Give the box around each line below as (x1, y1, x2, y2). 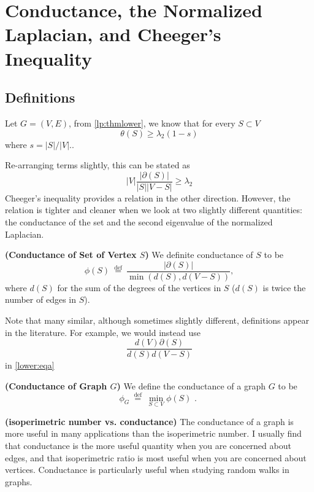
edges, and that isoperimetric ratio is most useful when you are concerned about (5, 451, 307, 464)
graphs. (5, 475, 33, 488)
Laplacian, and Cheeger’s (5, 21, 221, 47)
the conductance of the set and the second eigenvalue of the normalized (5, 215, 273, 228)
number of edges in (5, 293, 77, 306)
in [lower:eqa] (5, 359, 55, 372)
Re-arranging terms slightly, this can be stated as (5, 158, 190, 171)
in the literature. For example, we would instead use (5, 326, 201, 338)
